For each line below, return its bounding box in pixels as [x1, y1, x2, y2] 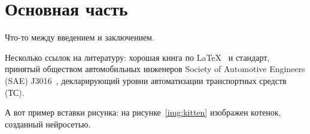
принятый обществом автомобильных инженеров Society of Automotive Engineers [5, 63, 305, 75]
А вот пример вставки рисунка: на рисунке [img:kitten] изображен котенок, [5, 106, 281, 119]
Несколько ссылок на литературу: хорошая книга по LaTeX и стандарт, [5, 51, 270, 63]
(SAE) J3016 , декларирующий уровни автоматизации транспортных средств [5, 74, 287, 86]
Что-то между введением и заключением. [5, 31, 154, 43]
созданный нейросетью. [5, 117, 91, 130]
